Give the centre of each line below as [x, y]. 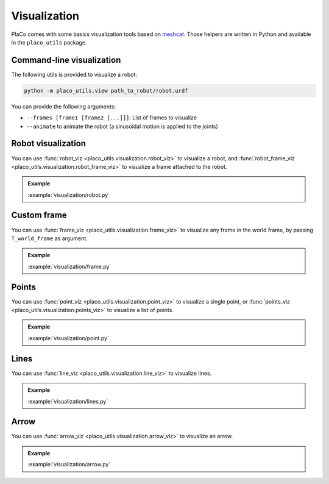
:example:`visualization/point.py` [69, 338]
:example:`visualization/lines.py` [68, 401]
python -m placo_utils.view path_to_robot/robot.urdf [106, 91]
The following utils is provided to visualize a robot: [74, 74]
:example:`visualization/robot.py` [69, 194]
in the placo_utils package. [49, 42]
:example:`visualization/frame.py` [69, 266]
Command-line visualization [66, 60]
